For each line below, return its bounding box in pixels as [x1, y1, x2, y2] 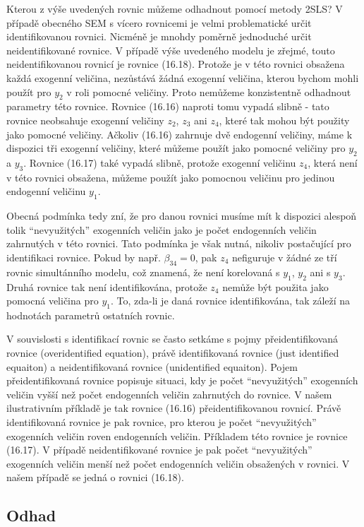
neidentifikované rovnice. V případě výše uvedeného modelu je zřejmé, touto [6, 42, 335, 57]
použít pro [6, 84, 51, 99]
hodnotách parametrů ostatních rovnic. [6, 307, 175, 322]
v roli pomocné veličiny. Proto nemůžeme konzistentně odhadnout [66, 84, 351, 99]
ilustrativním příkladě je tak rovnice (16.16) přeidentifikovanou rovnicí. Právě [6, 401, 341, 415]
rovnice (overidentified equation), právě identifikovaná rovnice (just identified [6, 345, 339, 360]
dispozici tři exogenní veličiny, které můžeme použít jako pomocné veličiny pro [6, 141, 346, 155]
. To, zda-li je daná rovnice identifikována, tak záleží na [110, 293, 351, 308]
